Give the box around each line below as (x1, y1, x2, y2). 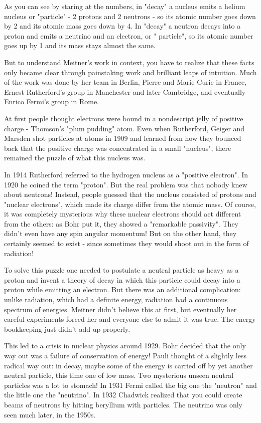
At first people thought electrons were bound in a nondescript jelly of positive (4, 113, 243, 123)
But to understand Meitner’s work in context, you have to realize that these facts (4, 57, 254, 67)
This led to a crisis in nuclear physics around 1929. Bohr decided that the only (4, 340, 246, 351)
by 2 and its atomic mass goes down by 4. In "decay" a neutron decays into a (4, 21, 241, 31)
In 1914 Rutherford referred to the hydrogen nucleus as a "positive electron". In (4, 169, 248, 179)
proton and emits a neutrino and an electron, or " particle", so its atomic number (4, 30, 253, 41)
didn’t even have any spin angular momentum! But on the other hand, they (4, 228, 237, 239)
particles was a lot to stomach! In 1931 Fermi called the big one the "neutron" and (4, 379, 257, 390)
